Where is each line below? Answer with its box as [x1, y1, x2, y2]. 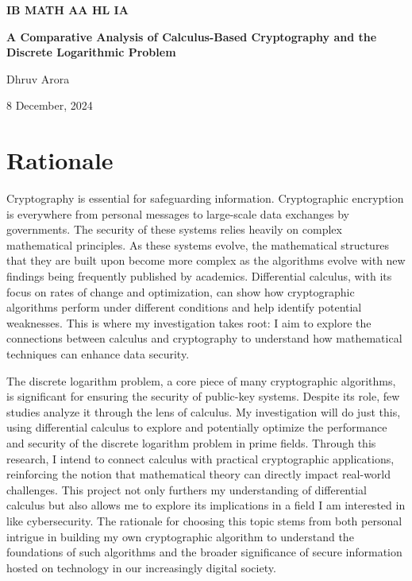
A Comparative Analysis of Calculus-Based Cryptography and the [6, 28, 377, 45]
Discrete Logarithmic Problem [6, 44, 176, 60]
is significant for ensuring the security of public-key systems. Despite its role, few [6, 388, 400, 405]
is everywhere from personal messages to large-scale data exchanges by [6, 205, 349, 222]
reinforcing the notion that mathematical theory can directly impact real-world [6, 466, 391, 482]
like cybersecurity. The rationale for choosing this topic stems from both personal [6, 512, 402, 529]
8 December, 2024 [6, 97, 93, 114]
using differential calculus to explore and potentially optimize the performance [6, 419, 387, 436]
